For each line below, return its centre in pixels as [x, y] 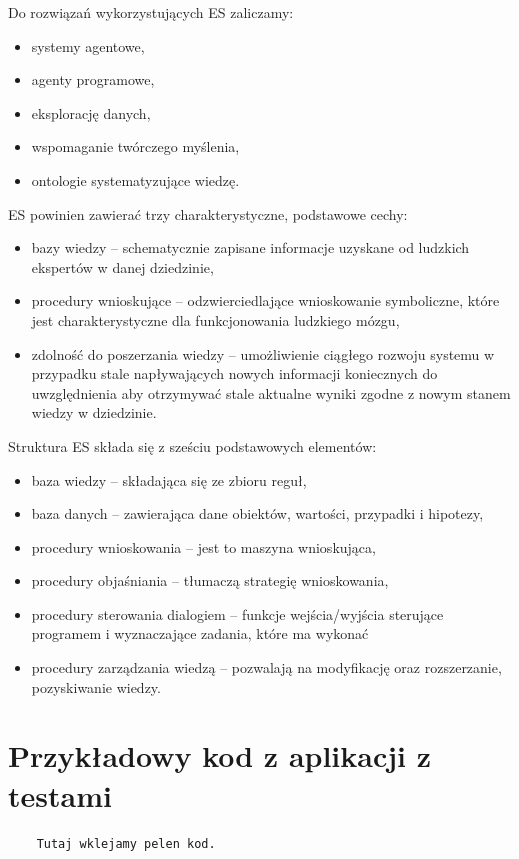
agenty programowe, [93, 79]
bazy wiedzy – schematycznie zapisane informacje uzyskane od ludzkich [250, 247]
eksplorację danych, [91, 112]
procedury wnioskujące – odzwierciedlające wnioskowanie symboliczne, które [265, 300]
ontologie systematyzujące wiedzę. [135, 179]
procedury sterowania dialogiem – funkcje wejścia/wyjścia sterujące [237, 613]
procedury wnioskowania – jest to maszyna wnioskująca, [203, 546]
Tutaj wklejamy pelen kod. [126, 843]
